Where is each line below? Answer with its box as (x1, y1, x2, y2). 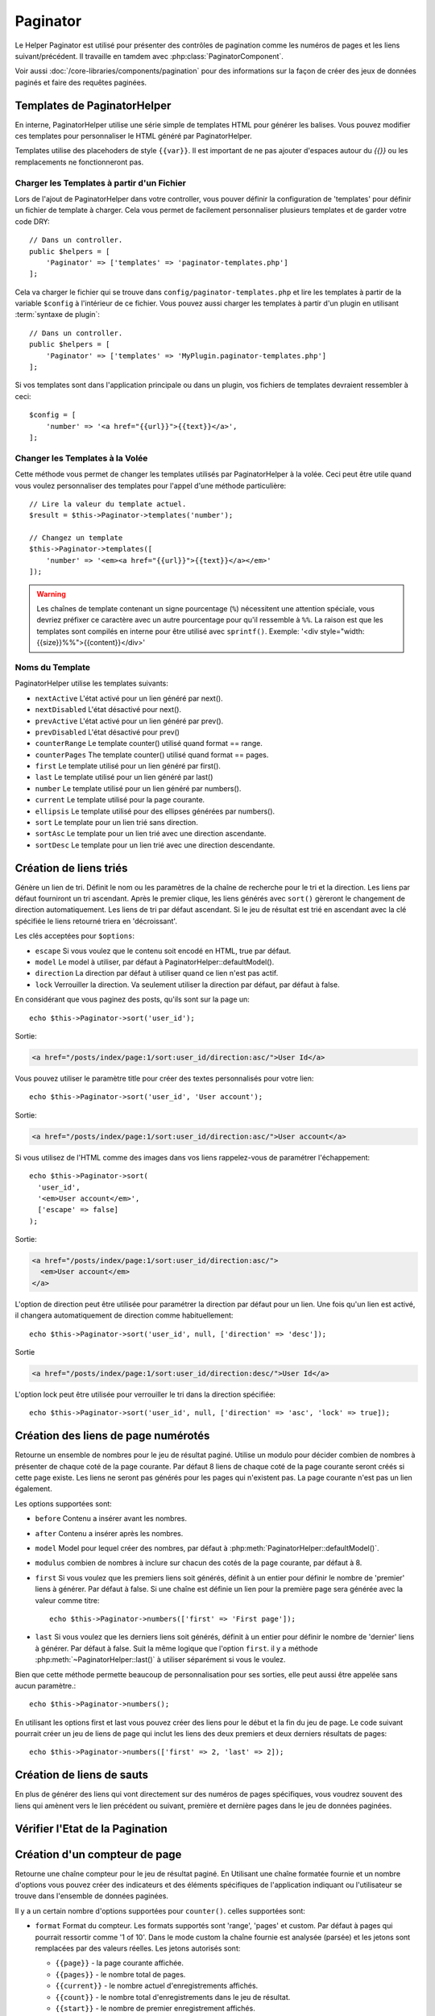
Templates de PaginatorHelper (14, 98, 172, 112)
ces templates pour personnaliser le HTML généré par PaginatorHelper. (14, 131, 253, 141)
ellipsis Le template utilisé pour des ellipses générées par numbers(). (35, 806, 275, 816)
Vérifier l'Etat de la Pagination (14, 1822, 168, 1835)
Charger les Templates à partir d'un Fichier (14, 177, 187, 189)
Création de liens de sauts (14, 1768, 149, 1782)
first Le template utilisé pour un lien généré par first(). (35, 761, 222, 771)
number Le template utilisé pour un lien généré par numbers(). (35, 783, 242, 793)
